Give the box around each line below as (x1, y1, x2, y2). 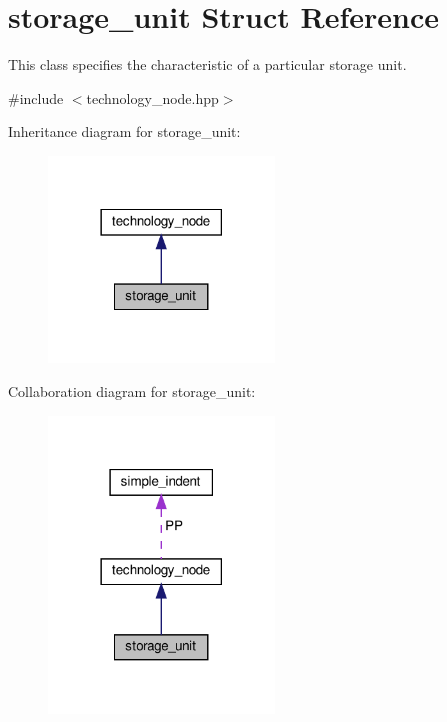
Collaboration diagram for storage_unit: (8, 381, 256, 401)
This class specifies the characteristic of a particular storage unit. (8, 54, 407, 75)
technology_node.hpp (86, 87, 219, 108)
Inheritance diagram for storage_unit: (8, 121, 241, 142)
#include (8, 87, 64, 108)
